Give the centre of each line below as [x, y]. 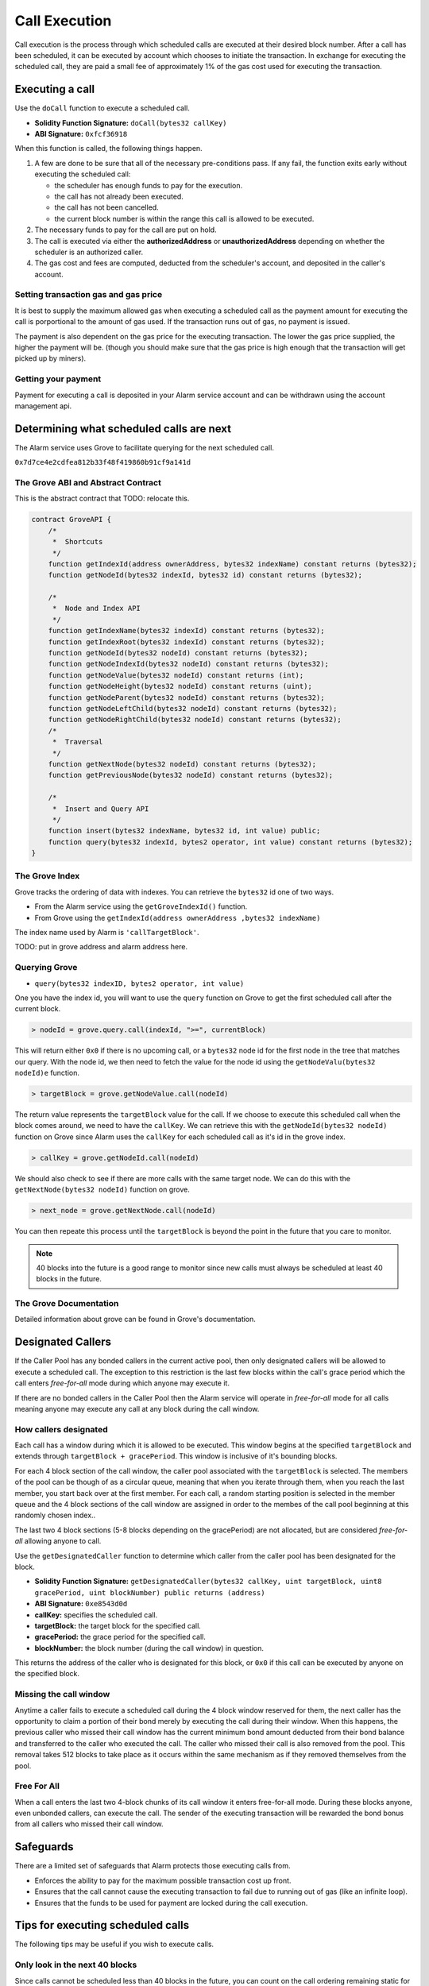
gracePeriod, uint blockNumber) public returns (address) [150, 1592]
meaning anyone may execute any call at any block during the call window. [137, 1408]
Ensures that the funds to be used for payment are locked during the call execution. [171, 1903]
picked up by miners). [50, 358]
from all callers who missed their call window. [89, 1824]
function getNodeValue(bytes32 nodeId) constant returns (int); [176, 675]
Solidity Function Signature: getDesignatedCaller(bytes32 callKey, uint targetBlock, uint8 [208, 1582]
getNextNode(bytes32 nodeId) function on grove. [102, 1190]
